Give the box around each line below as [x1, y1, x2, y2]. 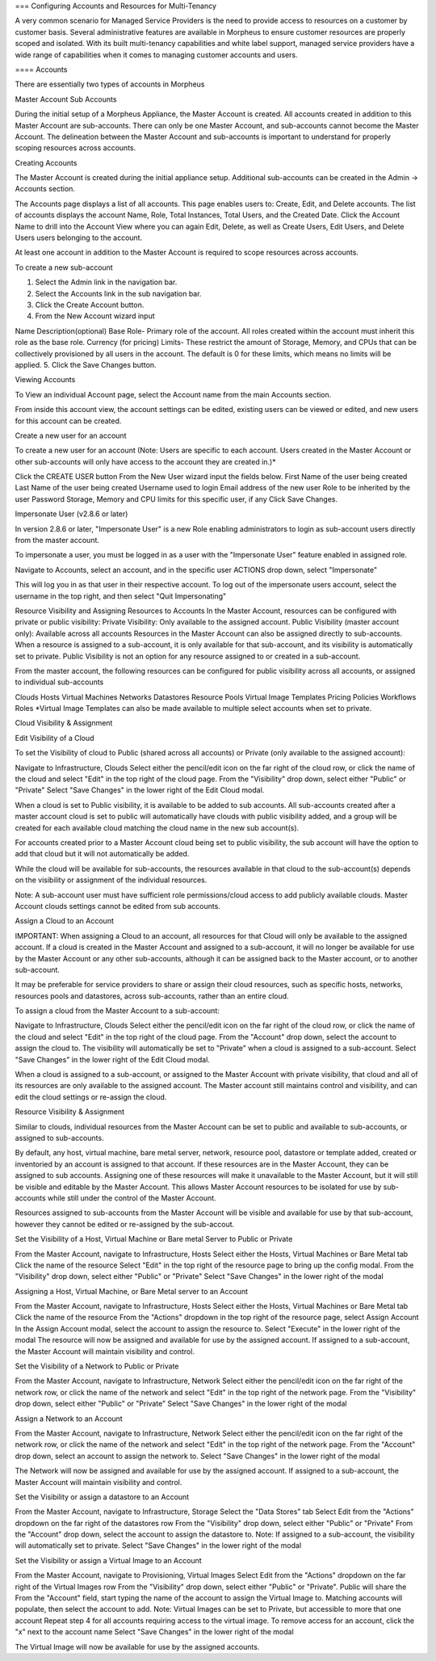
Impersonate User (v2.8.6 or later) [15, 509, 128, 519]
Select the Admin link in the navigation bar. [35, 277, 178, 287]
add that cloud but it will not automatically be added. [15, 849, 190, 859]
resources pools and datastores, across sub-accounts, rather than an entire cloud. [15, 990, 290, 1001]
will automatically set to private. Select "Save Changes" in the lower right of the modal [15, 1541, 302, 1550]
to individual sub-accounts [15, 677, 104, 687]
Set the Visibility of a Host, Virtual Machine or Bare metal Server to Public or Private [15, 1234, 293, 1244]
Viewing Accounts [15, 375, 76, 385]
